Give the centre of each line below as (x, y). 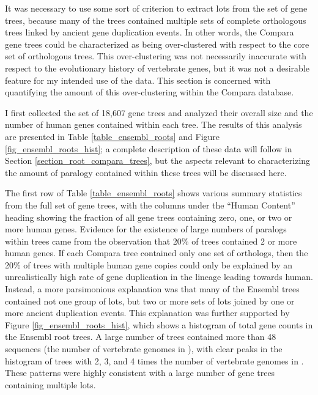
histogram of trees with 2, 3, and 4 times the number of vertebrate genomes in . (154, 360)
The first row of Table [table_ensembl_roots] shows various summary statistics (153, 193)
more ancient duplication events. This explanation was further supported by (147, 313)
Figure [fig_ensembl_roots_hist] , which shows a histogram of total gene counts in (159, 324)
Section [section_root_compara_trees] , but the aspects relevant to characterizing (158, 161)
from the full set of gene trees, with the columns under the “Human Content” (150, 205)
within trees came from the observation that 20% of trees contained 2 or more (151, 241)
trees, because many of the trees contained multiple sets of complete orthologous (156, 20)
